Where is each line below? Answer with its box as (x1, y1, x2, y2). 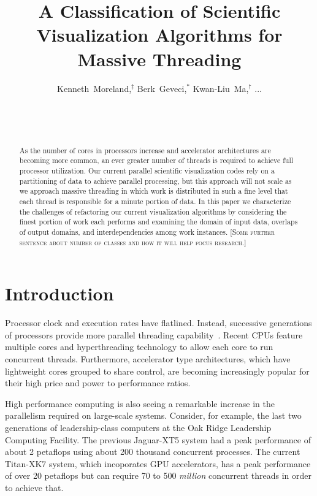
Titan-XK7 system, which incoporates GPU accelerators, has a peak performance (5, 457, 311, 470)
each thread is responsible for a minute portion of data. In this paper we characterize (19, 196, 291, 206)
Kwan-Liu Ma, (193, 82, 249, 94)
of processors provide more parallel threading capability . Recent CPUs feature (5, 328, 303, 341)
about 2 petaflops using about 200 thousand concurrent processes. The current (5, 445, 300, 458)
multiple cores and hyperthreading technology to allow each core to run (5, 340, 273, 353)
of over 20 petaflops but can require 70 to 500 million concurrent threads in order (5, 469, 311, 482)
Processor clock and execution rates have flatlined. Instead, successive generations (5, 316, 312, 329)
